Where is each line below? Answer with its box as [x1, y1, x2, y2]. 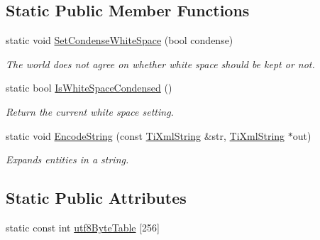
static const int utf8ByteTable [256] [6, 219, 160, 234]
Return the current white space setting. [6, 104, 174, 119]
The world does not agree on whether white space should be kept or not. [6, 56, 315, 71]
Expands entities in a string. [6, 152, 129, 167]
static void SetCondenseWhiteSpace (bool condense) [6, 33, 233, 48]
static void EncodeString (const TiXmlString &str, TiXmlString [6, 128, 285, 143]
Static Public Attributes [6, 187, 187, 209]
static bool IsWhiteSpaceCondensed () [6, 80, 172, 95]
